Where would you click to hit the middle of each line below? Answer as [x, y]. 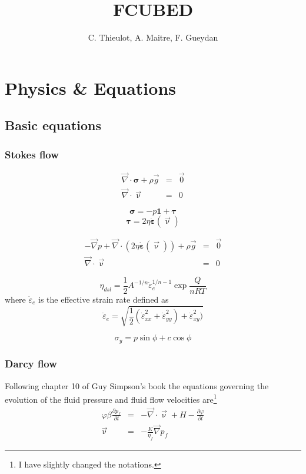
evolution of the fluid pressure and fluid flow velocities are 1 [111, 399]
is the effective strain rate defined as [104, 299]
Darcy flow [31, 364]
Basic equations [53, 125]
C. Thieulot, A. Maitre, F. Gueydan [153, 37]
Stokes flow [32, 154]
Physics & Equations [91, 87]
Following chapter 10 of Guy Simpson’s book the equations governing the [137, 385]
